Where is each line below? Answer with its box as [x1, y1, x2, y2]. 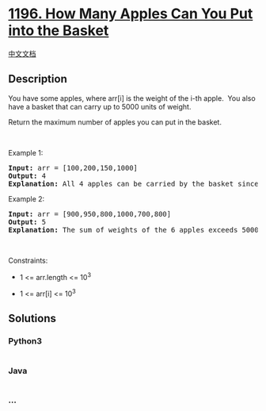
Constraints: [8, 255, 48, 265]
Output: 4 [8, 171, 46, 180]
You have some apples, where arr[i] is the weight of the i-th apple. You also [8, 93, 256, 103]
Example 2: [8, 194, 45, 203]
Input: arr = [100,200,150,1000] [8, 163, 139, 172]
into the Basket [8, 21, 109, 40]
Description [8, 72, 67, 86]
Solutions [8, 312, 57, 325]
